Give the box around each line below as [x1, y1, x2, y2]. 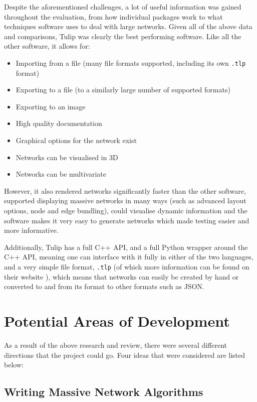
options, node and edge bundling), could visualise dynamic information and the [4, 205, 247, 215]
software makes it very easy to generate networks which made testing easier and [4, 215, 249, 225]
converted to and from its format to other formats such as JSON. [4, 281, 204, 292]
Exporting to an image [16, 101, 86, 111]
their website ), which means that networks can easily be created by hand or [4, 271, 239, 282]
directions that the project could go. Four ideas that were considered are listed [4, 349, 245, 360]
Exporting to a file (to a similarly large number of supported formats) [16, 84, 230, 95]
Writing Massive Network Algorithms [4, 384, 203, 399]
